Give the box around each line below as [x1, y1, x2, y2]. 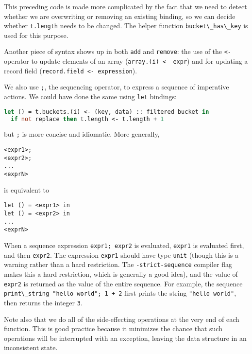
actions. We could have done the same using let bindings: [4, 91, 177, 102]
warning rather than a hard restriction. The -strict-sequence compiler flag [4, 259, 232, 269]
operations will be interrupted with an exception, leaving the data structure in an [4, 333, 247, 343]
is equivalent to [4, 184, 50, 195]
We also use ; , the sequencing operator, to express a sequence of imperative [4, 82, 229, 92]
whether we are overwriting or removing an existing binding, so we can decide [4, 11, 235, 21]
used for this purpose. [4, 30, 68, 40]
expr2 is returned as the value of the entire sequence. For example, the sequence [4, 278, 243, 288]
